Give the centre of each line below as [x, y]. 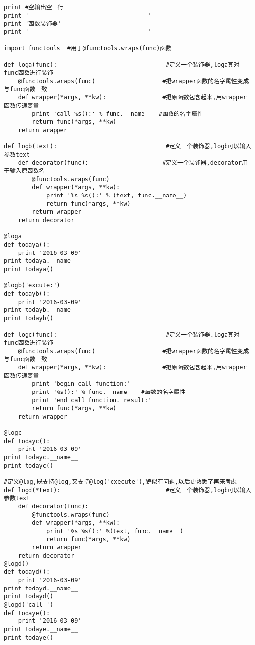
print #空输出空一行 [34, 7]
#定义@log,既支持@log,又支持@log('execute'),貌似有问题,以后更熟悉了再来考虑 [120, 482]
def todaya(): [27, 245]
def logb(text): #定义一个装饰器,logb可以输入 [128, 147]
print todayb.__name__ [41, 310]
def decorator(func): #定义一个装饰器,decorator [130, 163]
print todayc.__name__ [41, 458]
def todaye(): [27, 613]
